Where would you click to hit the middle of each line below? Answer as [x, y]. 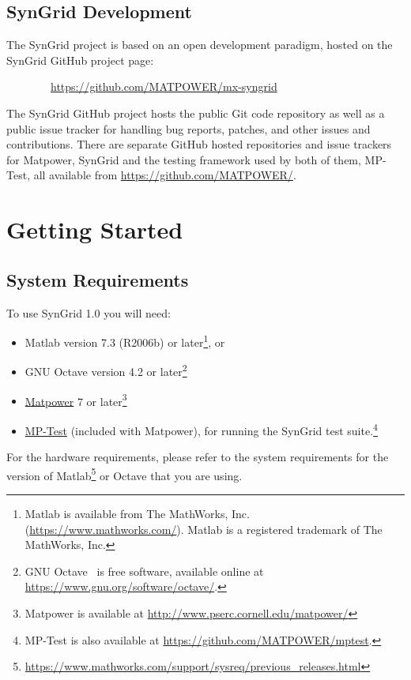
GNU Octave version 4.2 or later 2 [106, 370]
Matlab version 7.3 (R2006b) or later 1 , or [125, 341]
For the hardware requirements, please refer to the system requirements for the [198, 457]
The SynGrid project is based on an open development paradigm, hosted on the [200, 45]
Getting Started [95, 229]
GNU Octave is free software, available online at [144, 571]
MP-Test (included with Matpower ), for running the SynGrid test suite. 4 [201, 429]
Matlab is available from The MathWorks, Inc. [137, 513]
